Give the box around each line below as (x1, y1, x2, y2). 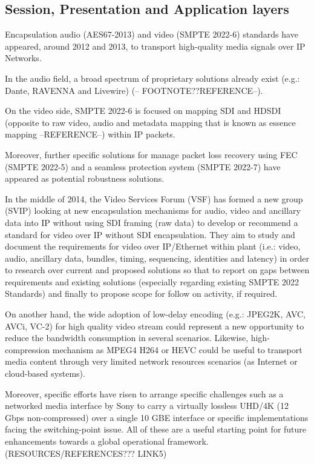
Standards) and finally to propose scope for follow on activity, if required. (5, 287, 278, 300)
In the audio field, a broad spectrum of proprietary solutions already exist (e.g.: (5, 71, 300, 84)
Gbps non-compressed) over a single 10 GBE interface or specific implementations (5, 411, 309, 423)
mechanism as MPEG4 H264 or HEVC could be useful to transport (52, 343, 303, 356)
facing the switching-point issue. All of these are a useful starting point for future (5, 423, 307, 436)
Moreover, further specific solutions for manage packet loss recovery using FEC (5, 148, 298, 161)
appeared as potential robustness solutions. (5, 172, 165, 185)
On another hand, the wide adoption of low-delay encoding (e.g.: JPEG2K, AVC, (5, 308, 306, 320)
